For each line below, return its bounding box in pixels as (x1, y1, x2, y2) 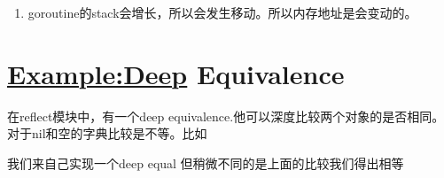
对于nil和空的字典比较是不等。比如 (7, 124, 207, 143)
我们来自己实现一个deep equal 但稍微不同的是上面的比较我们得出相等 (7, 153, 404, 172)
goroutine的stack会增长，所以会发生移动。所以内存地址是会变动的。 (27, 4, 417, 21)
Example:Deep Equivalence (7, 55, 345, 91)
